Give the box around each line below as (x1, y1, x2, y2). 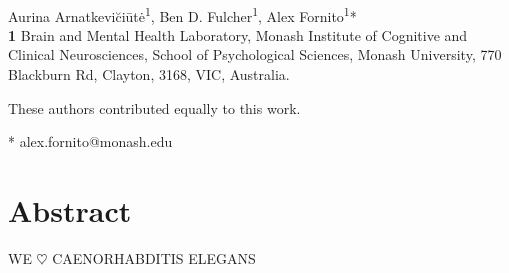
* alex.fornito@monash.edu (8, 131, 173, 152)
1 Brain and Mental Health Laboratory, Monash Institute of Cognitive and (8, 24, 468, 45)
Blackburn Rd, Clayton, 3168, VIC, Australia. (8, 64, 290, 85)
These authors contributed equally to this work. (8, 97, 301, 118)
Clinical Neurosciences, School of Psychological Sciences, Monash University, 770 (8, 44, 502, 65)
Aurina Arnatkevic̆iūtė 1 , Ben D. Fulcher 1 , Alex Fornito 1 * (8, 2, 357, 26)
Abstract (8, 190, 132, 230)
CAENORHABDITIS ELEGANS (52, 247, 256, 268)
